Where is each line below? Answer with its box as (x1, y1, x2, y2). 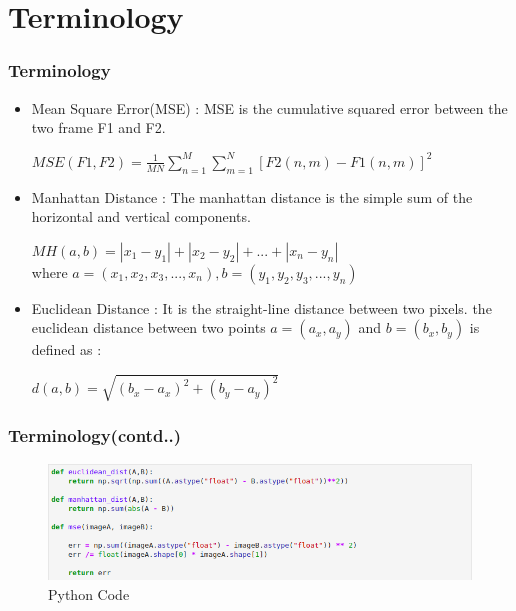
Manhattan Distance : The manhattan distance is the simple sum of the (31, 186, 473, 207)
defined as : (31, 339, 102, 360)
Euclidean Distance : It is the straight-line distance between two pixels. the (31, 297, 492, 318)
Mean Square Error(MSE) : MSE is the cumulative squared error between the (31, 97, 508, 118)
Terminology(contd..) (8, 423, 182, 448)
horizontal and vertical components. (31, 206, 251, 227)
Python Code (48, 584, 130, 605)
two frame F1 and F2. (31, 117, 166, 138)
